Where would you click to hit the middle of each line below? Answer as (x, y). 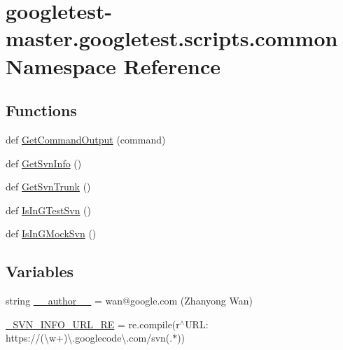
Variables (40, 271)
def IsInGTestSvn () (48, 210)
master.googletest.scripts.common (172, 38)
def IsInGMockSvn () (51, 233)
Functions (41, 110)
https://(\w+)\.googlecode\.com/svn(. (89, 338)
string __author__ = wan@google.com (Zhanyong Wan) (129, 301)
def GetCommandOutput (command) (86, 139)
